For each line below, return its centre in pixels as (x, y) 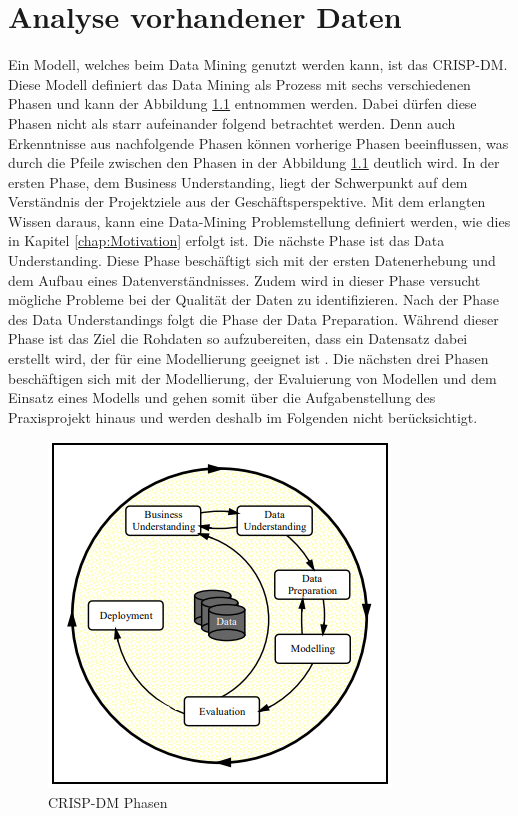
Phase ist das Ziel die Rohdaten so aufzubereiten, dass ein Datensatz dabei (238, 338)
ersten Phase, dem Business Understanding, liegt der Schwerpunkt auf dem (238, 181)
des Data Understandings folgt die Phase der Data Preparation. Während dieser (253, 318)
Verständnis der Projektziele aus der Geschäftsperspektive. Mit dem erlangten (247, 201)
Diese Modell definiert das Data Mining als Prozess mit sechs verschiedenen (239, 83)
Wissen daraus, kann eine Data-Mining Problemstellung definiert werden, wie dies (259, 220)
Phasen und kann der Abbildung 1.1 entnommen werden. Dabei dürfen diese (242, 103)
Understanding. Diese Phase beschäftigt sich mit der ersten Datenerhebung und (252, 260)
